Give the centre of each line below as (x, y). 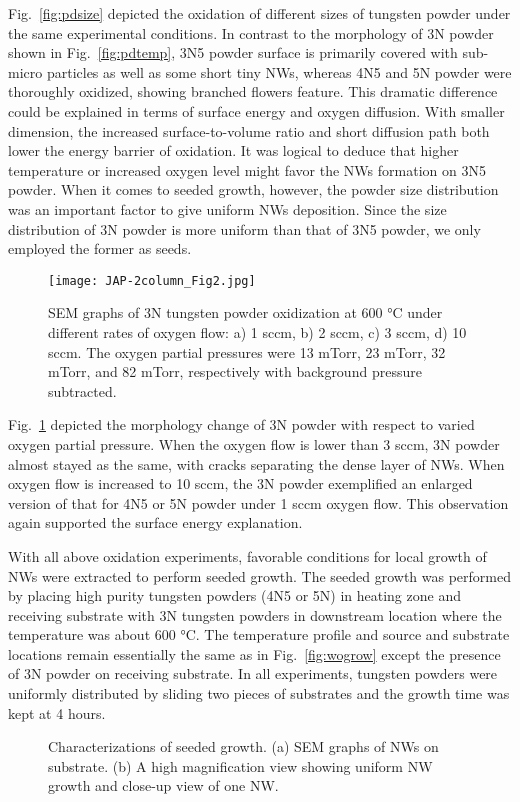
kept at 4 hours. (57, 712)
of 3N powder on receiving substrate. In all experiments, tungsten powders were (253, 673)
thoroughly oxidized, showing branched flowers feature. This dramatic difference (253, 91)
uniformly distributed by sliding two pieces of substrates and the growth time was (259, 693)
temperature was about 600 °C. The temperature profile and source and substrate (259, 634)
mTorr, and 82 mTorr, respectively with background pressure (235, 371)
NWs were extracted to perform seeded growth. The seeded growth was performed (260, 575)
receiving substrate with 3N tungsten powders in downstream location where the (255, 614)
